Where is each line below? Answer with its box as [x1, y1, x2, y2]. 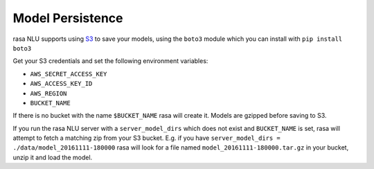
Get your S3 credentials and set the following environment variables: [12, 57, 208, 65]
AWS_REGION [30, 89, 67, 97]
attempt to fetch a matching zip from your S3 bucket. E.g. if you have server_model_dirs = [12, 134, 280, 142]
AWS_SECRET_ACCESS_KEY [30, 70, 107, 78]
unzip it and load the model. [12, 153, 93, 161]
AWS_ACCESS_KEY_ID [30, 80, 93, 88]
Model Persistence [12, 10, 123, 26]
